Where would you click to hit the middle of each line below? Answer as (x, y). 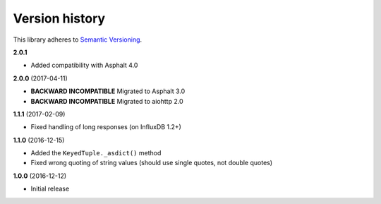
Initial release (50, 189)
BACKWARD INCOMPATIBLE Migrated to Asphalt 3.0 (108, 91)
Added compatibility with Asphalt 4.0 (84, 65)
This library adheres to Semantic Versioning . (78, 40)
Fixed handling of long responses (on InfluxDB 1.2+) (106, 127)
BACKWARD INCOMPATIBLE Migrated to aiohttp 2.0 (107, 101)
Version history (59, 18)
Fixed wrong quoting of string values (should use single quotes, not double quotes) (152, 163)
